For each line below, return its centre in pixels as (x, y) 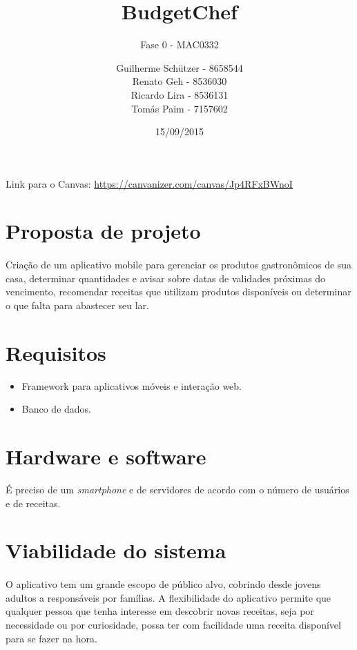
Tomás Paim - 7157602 (180, 108)
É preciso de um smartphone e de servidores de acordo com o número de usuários (177, 490)
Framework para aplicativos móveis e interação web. (132, 385)
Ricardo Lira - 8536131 (180, 94)
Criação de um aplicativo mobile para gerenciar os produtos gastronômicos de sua (179, 265)
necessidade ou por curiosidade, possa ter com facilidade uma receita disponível (173, 624)
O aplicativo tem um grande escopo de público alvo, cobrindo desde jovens (163, 584)
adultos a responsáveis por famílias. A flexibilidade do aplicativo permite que (168, 597)
